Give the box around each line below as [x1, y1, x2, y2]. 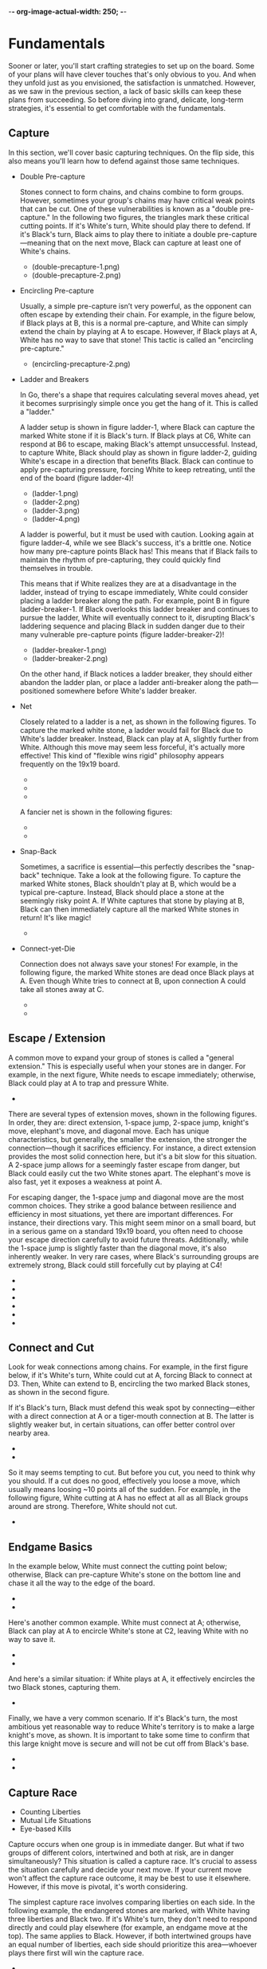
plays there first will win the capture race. [8, 1948, 145, 1957]
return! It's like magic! [19, 912, 92, 922]
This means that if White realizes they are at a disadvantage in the [19, 578, 237, 589]
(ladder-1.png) [31, 488, 79, 498]
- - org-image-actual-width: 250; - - [8, 7, 128, 16]
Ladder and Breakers [19, 374, 89, 384]
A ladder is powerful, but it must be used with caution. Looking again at [19, 530, 254, 539]
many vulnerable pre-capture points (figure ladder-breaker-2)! [19, 629, 225, 639]
